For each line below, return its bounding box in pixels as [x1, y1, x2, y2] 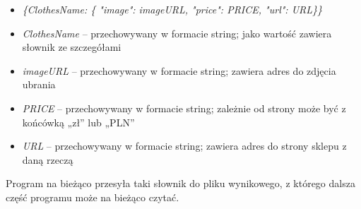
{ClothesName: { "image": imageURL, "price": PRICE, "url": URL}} [22, 2, 323, 16]
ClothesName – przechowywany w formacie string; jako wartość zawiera [22, 25, 332, 40]
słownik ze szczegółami [22, 40, 122, 54]
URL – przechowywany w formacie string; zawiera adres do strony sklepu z [22, 138, 347, 153]
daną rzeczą [22, 152, 73, 167]
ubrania [22, 77, 56, 92]
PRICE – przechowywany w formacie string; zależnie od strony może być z [22, 100, 346, 115]
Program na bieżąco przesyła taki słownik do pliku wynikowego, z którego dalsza [6, 176, 355, 191]
